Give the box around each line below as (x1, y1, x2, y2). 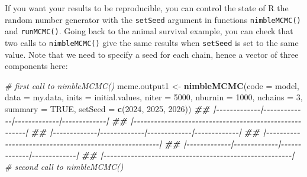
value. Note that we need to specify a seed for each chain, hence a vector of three (5, 48, 299, 60)
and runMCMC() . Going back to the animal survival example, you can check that (5, 25, 293, 37)
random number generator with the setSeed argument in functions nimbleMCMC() (5, 13, 301, 25)
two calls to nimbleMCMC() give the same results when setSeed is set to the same (5, 36, 299, 48)
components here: (5, 60, 68, 72)
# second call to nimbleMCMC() (5, 160, 124, 172)
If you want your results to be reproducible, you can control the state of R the (5, 2, 289, 14)
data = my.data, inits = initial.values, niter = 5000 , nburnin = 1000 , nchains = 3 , (5, 91, 303, 103)
